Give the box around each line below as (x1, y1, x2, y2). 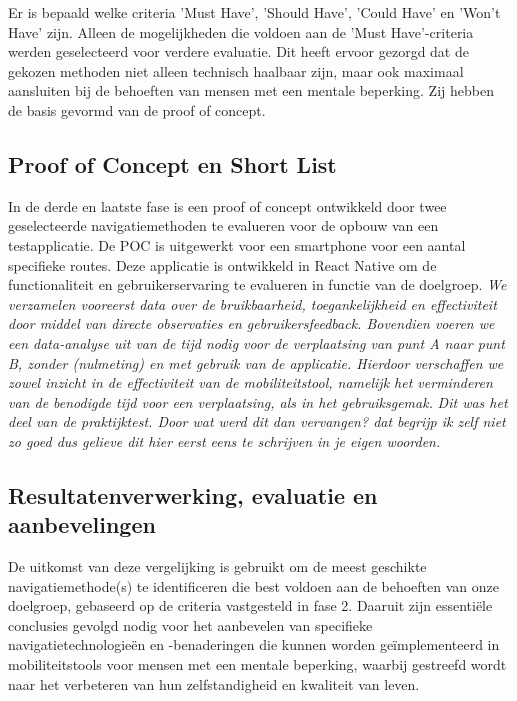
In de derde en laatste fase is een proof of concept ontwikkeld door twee (8, 195, 447, 216)
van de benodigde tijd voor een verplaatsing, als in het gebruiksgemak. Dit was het (8, 391, 508, 412)
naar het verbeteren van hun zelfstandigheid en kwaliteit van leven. (8, 673, 420, 694)
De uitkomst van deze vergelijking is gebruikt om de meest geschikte (8, 556, 427, 577)
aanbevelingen (8, 509, 156, 540)
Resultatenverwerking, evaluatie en (8, 479, 378, 510)
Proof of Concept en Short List (8, 148, 337, 179)
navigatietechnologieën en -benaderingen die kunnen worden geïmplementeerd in (8, 634, 500, 655)
